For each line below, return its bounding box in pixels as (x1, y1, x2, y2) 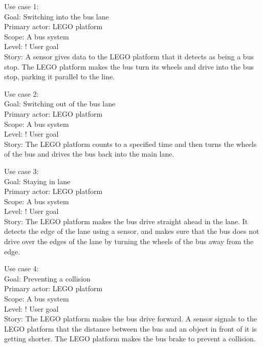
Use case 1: (4, 1, 39, 11)
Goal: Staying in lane (4, 176, 71, 186)
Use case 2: (4, 88, 39, 99)
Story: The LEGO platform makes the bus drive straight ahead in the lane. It (4, 215, 248, 226)
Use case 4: (4, 263, 39, 274)
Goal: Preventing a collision (4, 273, 91, 284)
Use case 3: (4, 165, 39, 176)
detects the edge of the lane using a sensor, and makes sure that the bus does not (4, 226, 259, 236)
